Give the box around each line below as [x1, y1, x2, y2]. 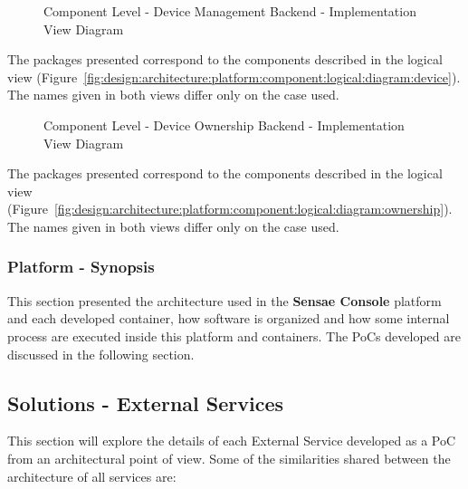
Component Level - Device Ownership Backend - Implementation [43, 115, 405, 134]
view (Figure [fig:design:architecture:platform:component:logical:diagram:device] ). [7, 67, 461, 86]
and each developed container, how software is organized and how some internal [7, 309, 450, 328]
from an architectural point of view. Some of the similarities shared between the [7, 448, 451, 467]
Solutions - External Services [7, 388, 284, 417]
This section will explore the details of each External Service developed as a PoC [7, 431, 456, 450]
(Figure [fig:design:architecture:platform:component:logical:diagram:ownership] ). [7, 199, 453, 218]
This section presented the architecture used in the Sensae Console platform [7, 291, 442, 310]
